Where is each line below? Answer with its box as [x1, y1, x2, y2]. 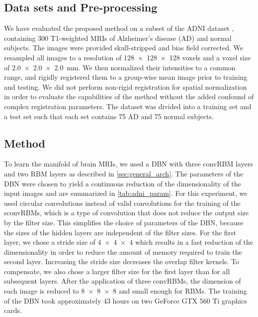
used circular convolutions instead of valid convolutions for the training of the [4, 197, 241, 208]
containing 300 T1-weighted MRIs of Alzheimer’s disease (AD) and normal [4, 32, 232, 43]
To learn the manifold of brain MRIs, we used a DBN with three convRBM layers [4, 158, 253, 169]
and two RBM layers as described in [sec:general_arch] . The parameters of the [4, 168, 244, 178]
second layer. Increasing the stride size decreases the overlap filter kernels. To [4, 256, 239, 267]
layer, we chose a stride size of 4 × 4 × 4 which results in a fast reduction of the [4, 237, 254, 247]
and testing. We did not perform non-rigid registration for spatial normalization [4, 81, 247, 92]
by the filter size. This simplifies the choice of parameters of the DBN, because [4, 217, 244, 227]
